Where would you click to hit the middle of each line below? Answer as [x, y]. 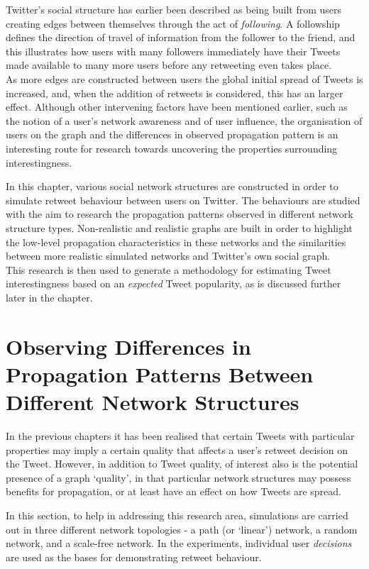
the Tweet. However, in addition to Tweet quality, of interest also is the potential [182, 464]
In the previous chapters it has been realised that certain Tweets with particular [180, 435]
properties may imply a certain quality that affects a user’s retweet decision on [177, 449]
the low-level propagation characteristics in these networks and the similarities [176, 242]
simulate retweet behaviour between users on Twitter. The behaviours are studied [183, 200]
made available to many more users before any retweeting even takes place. [169, 65]
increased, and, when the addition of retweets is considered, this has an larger [175, 93]
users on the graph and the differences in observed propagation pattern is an [172, 134]
